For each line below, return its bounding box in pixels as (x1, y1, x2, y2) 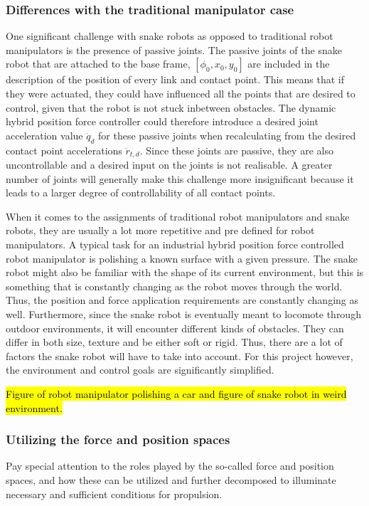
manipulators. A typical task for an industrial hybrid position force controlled (6, 237, 344, 251)
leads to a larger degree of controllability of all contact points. (6, 185, 276, 200)
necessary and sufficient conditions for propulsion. (6, 486, 223, 501)
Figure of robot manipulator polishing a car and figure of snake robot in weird (6, 386, 347, 401)
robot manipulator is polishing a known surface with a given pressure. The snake (6, 251, 358, 265)
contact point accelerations (6, 142, 122, 157)
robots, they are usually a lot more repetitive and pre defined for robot (6, 223, 315, 238)
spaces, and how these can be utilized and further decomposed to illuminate (6, 472, 336, 487)
